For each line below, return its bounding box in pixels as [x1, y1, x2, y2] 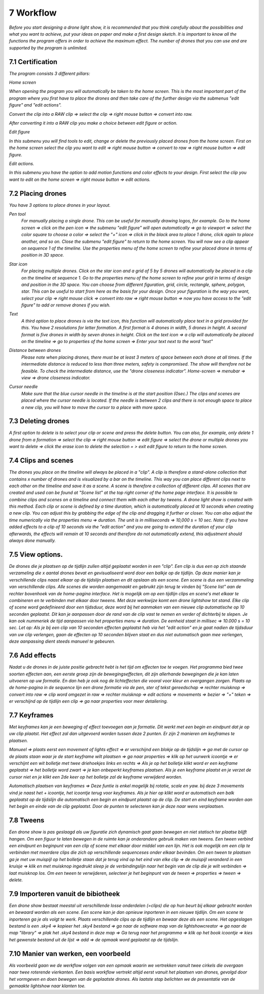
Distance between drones [9, 347, 61, 353]
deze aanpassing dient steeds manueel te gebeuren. [9, 638, 115, 645]
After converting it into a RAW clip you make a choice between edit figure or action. [9, 120, 178, 126]
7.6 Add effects [9, 651, 56, 660]
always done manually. [9, 538, 56, 543]
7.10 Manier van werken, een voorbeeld [9, 950, 131, 958]
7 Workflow [9, 7, 57, 18]
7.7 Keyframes [9, 711, 54, 719]
